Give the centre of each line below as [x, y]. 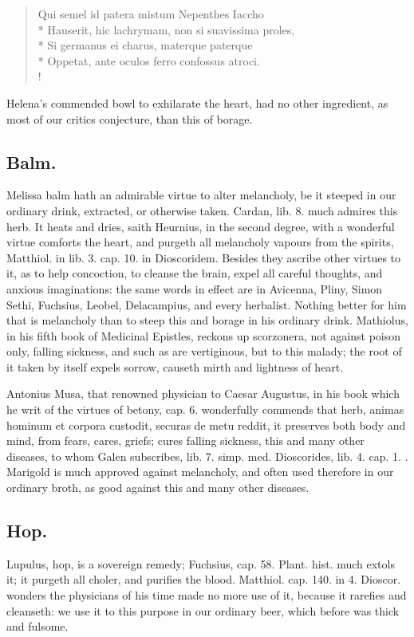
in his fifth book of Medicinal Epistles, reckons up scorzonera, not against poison [204, 335]
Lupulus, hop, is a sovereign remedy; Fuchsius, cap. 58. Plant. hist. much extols [201, 563]
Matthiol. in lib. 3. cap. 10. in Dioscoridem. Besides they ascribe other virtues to [204, 257]
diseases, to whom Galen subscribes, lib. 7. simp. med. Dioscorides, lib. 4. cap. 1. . [207, 456]
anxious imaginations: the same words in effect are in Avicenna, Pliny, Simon [195, 288]
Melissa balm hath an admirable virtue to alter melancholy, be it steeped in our [201, 195]
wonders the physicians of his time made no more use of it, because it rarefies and [207, 595]
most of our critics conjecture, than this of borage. [130, 118]
